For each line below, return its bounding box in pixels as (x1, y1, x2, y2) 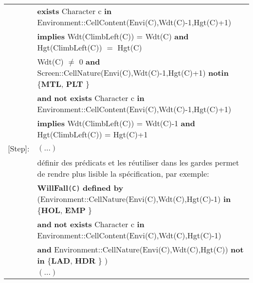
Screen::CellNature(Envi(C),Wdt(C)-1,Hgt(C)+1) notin (37, 67, 229, 78)
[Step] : (8, 143, 30, 154)
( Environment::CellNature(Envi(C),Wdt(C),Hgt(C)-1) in (37, 193, 231, 204)
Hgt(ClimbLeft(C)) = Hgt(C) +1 (37, 129, 148, 140)
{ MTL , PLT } (37, 78, 90, 89)
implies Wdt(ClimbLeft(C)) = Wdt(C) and (37, 31, 189, 42)
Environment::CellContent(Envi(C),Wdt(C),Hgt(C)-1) (37, 230, 221, 241)
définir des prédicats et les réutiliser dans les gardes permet (37, 157, 239, 168)
